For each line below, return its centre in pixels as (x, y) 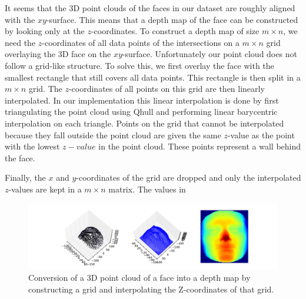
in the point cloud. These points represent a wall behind (200, 146)
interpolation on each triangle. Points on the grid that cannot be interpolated (144, 123)
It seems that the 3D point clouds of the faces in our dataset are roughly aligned (150, 8)
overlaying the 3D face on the (58, 54)
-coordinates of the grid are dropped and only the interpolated (189, 177)
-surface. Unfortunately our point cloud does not (209, 54)
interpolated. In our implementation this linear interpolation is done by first (142, 100)
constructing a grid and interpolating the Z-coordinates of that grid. (151, 289)
